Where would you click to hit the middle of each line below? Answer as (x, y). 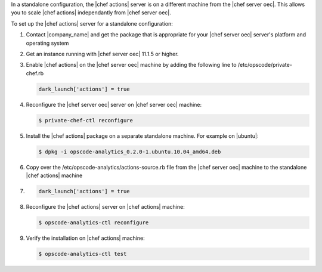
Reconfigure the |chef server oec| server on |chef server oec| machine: (114, 104)
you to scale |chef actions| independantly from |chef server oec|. (91, 13)
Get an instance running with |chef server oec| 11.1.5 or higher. (102, 54)
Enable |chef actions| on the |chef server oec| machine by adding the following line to (131, 65)
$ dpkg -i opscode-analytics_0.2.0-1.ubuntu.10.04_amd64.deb (130, 152)
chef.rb (35, 73)
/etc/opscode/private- (265, 65)
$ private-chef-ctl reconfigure (86, 120)
